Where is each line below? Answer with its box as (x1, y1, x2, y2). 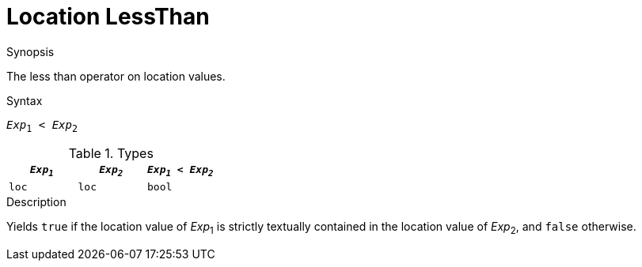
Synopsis (6, 44, 55, 58)
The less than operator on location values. (6, 69, 226, 83)
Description (6, 195, 66, 209)
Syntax (6, 93, 43, 107)
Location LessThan (6, 3, 210, 30)
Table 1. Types (68, 145, 154, 161)
